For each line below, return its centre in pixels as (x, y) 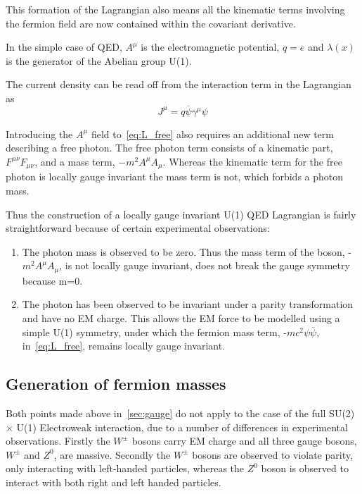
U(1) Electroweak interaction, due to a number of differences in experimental (182, 427)
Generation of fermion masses (116, 384)
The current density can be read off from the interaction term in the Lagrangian (179, 84)
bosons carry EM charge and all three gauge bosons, (244, 441)
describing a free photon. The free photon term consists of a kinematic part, (169, 148)
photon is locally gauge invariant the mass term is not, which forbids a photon (175, 177)
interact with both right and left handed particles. (114, 482)
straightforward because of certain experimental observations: (138, 228)
